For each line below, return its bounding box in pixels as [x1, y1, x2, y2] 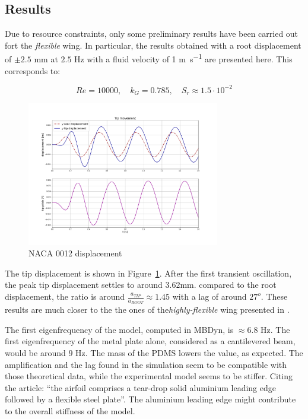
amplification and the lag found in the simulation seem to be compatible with [5, 358, 287, 370]
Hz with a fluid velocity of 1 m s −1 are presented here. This [74, 51, 293, 65]
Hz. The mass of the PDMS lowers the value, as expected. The [75, 347, 303, 359]
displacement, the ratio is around [5, 290, 125, 303]
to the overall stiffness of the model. [5, 405, 135, 417]
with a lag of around [172, 290, 247, 303]
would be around [5, 347, 66, 359]
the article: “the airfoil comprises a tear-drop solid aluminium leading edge [5, 381, 276, 393]
